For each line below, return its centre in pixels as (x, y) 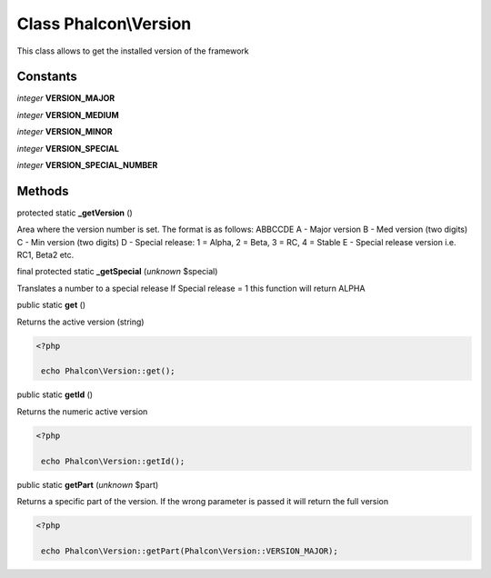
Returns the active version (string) (80, 322)
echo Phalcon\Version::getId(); (113, 461)
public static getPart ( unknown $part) (88, 484)
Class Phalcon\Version (104, 24)
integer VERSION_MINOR (65, 132)
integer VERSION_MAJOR (66, 98)
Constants (47, 77)
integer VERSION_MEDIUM (68, 115)
